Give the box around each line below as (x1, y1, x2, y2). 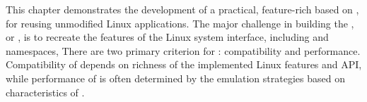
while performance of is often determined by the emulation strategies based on (6, 70, 345, 85)
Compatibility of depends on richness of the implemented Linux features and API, (6, 57, 362, 72)
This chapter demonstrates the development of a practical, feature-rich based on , (6, 2, 359, 16)
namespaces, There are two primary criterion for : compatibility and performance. (6, 43, 361, 58)
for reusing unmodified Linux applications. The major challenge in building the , (6, 15, 354, 30)
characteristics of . (6, 84, 85, 99)
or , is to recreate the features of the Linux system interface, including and (6, 30, 329, 44)
